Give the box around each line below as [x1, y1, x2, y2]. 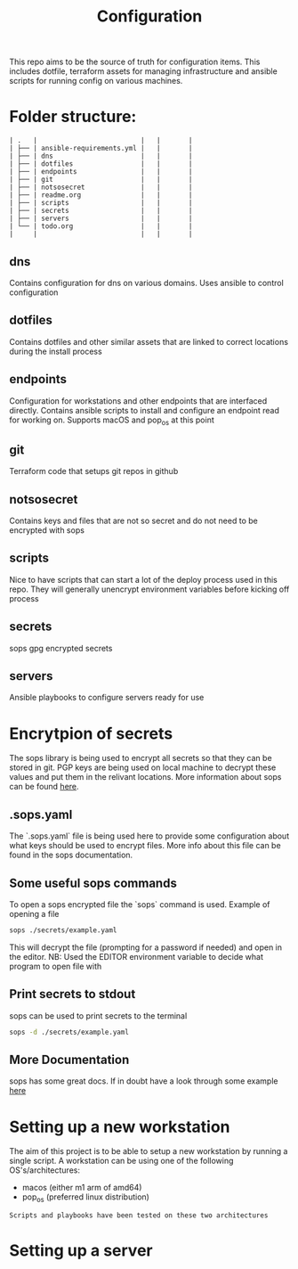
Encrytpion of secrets [9, 724, 173, 743]
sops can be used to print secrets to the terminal [9, 1010, 188, 1021]
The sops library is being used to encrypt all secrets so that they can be [9, 753, 273, 764]
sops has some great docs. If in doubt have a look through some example [9, 1076, 278, 1086]
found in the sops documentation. [9, 849, 133, 861]
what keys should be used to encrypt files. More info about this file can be [9, 840, 282, 851]
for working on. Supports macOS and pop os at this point [9, 414, 215, 427]
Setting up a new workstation [9, 1117, 230, 1137]
